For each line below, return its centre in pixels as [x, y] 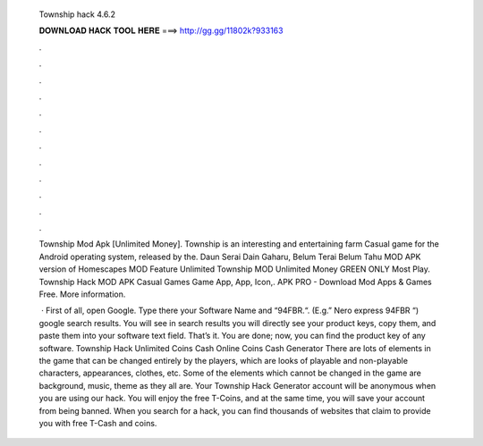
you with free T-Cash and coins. [98, 423]
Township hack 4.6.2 [77, 14]
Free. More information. [82, 294]
